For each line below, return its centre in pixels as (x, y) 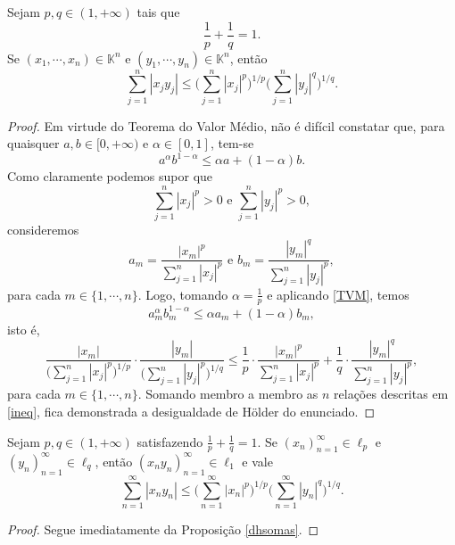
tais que (158, 12)
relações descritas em (391, 394)
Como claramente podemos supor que (110, 176)
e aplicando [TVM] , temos (338, 294)
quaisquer (33, 143)
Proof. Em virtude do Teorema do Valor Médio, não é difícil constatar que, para (226, 125)
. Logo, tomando (183, 294)
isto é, (24, 329)
